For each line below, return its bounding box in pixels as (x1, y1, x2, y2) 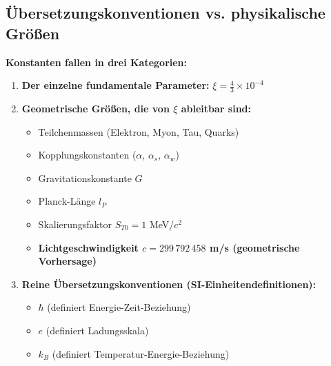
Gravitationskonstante (38, 170, 132, 185)
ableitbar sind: (181, 101, 252, 116)
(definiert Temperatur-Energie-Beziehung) (52, 346, 230, 360)
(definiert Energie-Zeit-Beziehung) (47, 300, 191, 314)
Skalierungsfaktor (38, 216, 112, 231)
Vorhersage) (38, 254, 97, 268)
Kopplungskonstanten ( (38, 148, 137, 162)
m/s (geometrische (209, 240, 300, 254)
